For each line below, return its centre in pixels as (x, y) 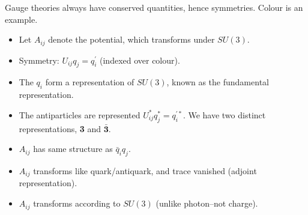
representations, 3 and (60, 128)
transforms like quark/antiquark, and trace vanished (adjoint (145, 171)
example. (21, 19)
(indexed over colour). (140, 60)
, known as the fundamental (218, 82)
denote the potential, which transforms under (131, 39)
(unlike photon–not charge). (207, 203)
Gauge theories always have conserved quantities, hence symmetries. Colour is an (154, 7)
